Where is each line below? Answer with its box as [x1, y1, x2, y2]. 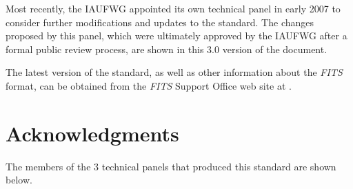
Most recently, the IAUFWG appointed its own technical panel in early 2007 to [6, 1, 341, 15]
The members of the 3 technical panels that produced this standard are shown [6, 159, 336, 173]
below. [6, 172, 32, 187]
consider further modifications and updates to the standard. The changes [6, 14, 314, 29]
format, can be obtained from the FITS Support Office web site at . [6, 78, 292, 92]
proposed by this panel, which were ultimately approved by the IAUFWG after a [6, 28, 347, 43]
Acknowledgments [6, 119, 179, 147]
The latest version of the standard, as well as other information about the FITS [6, 65, 343, 79]
